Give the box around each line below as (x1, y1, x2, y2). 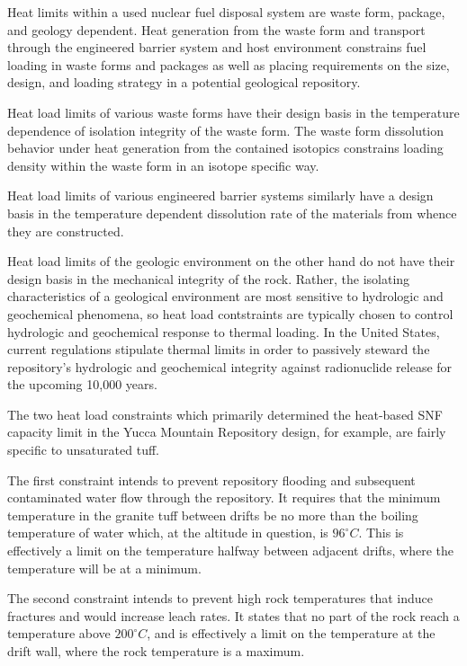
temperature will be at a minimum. (7, 558, 202, 577)
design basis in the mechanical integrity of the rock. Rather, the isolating (7, 269, 410, 288)
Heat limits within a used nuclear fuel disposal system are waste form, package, (7, 3, 445, 21)
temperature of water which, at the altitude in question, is (7, 523, 328, 542)
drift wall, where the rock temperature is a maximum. (7, 642, 305, 660)
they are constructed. (7, 221, 124, 240)
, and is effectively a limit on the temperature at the (147, 624, 436, 643)
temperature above (7, 624, 111, 643)
